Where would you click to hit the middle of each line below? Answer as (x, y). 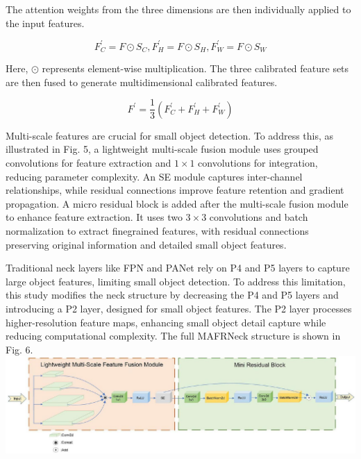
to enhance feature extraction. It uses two (94, 217)
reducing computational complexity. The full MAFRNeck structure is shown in (173, 336)
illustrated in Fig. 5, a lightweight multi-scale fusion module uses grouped (162, 149)
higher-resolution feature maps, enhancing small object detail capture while (166, 322)
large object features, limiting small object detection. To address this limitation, (176, 281)
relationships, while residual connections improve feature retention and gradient (175, 190)
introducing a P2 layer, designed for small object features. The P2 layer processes (179, 308)
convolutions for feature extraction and (89, 162)
